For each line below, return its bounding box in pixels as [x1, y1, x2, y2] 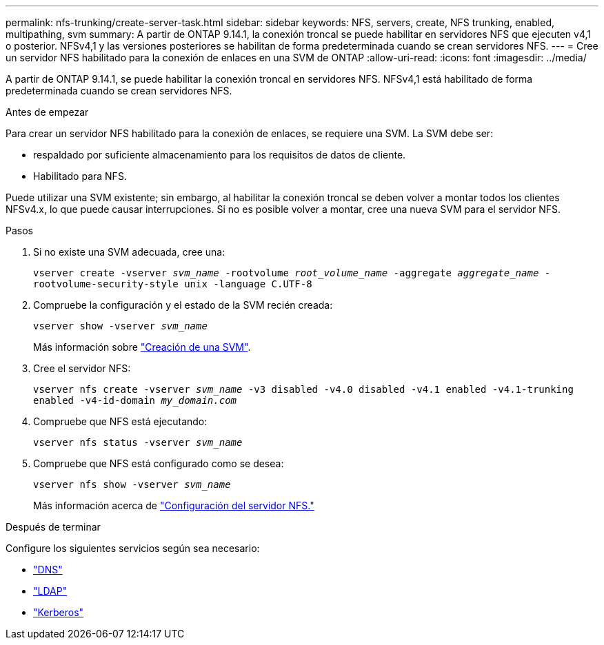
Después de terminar [6, 521, 101, 533]
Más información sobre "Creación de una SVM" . [33, 341, 251, 353]
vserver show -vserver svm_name [33, 320, 208, 331]
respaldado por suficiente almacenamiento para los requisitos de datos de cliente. [33, 149, 406, 161]
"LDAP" [33, 585, 68, 597]
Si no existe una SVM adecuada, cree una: [33, 246, 225, 258]
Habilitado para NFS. [33, 170, 127, 182]
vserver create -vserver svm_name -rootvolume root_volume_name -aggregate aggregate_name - [33, 267, 551, 278]
